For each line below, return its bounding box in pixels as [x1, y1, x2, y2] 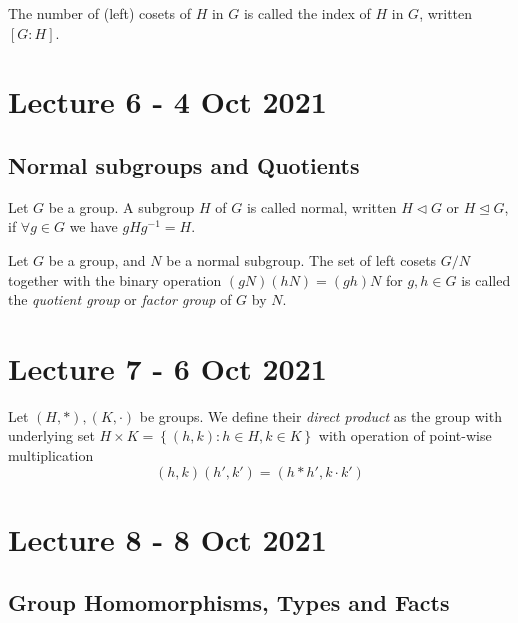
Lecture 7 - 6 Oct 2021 [8, 347, 327, 388]
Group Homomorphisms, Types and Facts [8, 587, 450, 618]
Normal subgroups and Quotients [8, 149, 360, 180]
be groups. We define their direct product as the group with [139, 405, 502, 426]
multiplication [8, 445, 94, 466]
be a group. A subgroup [48, 196, 195, 217]
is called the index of [243, 3, 371, 23]
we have [69, 216, 118, 237]
